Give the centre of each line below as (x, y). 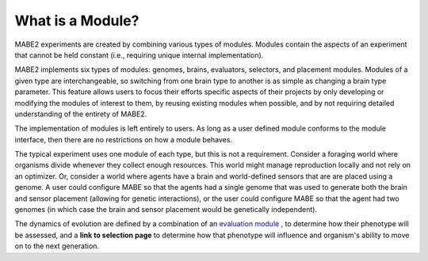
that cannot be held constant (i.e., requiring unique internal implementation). (139, 55)
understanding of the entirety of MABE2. (81, 114)
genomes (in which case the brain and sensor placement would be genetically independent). (166, 210)
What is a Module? (77, 21)
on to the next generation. (57, 246)
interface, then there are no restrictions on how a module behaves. (124, 139)
